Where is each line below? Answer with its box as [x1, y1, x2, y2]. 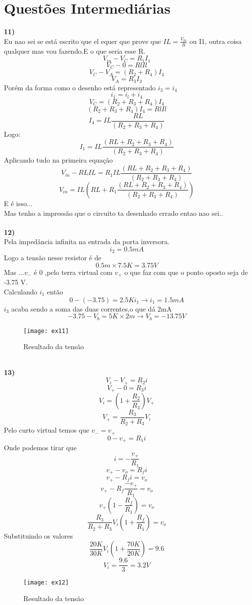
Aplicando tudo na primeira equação [4, 155, 113, 165]
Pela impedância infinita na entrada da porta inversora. [4, 236, 170, 247]
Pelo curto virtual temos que [4, 425, 89, 435]
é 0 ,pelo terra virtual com [34, 267, 113, 277]
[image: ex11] [23, 327, 69, 334]
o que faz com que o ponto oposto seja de [124, 267, 248, 277]
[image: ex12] [23, 579, 69, 586]
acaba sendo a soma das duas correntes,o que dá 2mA [11, 303, 172, 313]
